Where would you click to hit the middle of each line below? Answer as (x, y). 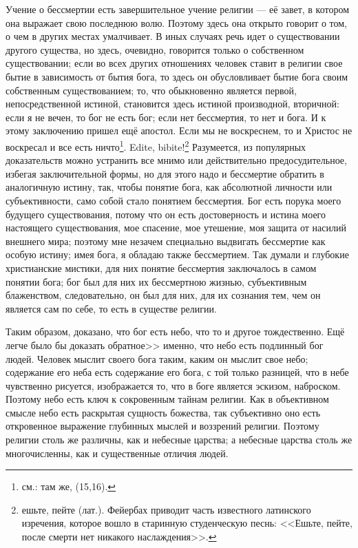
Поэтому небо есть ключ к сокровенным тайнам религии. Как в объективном (167, 399)
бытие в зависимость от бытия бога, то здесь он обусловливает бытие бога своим (177, 76)
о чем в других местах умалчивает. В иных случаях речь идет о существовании (173, 36)
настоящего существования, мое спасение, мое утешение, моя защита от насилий (176, 228)
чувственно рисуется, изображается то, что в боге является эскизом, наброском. (173, 385)
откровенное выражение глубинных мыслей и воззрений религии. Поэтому (162, 426)
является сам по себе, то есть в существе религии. (111, 308)
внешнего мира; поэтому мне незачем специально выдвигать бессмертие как (166, 241)
